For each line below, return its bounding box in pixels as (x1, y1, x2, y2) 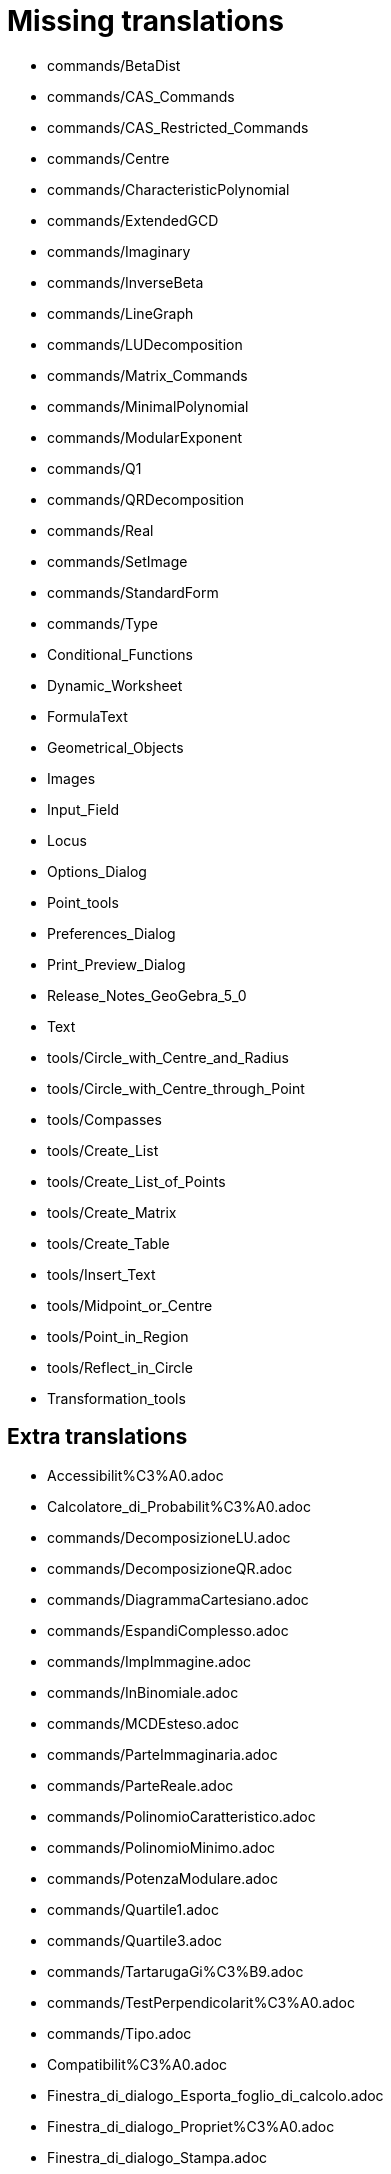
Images (47, 769, 96, 787)
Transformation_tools (47, 1389, 186, 1407)
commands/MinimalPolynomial (47, 397, 249, 415)
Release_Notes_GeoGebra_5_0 (47, 986, 247, 1004)
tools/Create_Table (47, 1234, 170, 1252)
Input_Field (47, 800, 120, 818)
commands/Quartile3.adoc (47, 1931, 223, 1949)
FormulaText (47, 707, 128, 725)
